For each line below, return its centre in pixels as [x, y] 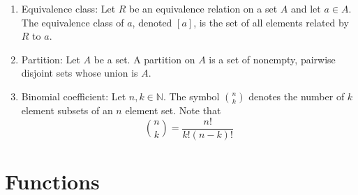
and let [306, 8]
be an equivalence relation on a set [203, 8]
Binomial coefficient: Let [74, 96]
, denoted [152, 22]
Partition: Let [51, 59]
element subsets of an [67, 110]
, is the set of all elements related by [271, 22]
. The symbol [191, 96]
